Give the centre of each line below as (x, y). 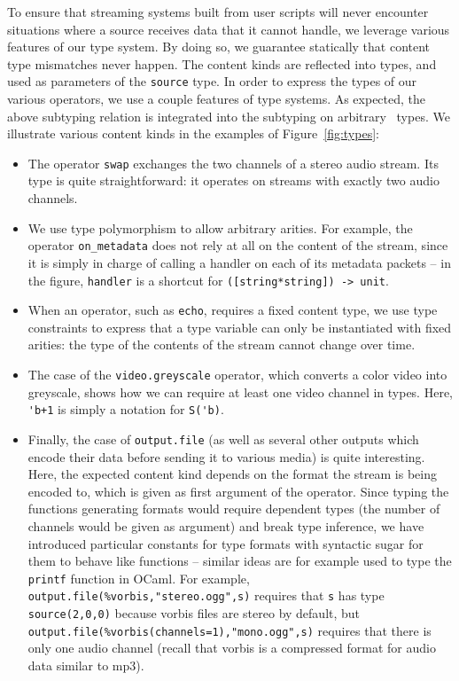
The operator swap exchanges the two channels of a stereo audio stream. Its (233, 163)
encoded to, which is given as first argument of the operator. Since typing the (238, 491)
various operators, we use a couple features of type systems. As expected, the (217, 99)
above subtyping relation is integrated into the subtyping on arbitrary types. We (229, 116)
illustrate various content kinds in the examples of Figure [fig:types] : (193, 133)
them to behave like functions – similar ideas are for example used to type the (240, 561)
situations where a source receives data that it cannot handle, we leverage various (229, 29)
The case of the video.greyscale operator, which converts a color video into (237, 374)
